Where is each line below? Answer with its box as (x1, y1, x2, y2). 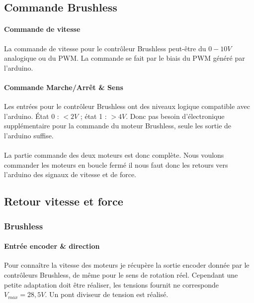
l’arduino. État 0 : (4, 110, 59, 121)
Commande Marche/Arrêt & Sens (4, 82, 123, 92)
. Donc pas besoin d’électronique (126, 110, 225, 121)
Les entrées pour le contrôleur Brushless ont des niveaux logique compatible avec (4, 101, 250, 111)
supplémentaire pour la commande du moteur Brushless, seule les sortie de (4, 120, 232, 131)
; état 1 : (80, 110, 107, 121)
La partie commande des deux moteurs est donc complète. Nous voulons (4, 150, 224, 160)
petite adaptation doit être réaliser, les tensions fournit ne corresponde (4, 279, 219, 290)
